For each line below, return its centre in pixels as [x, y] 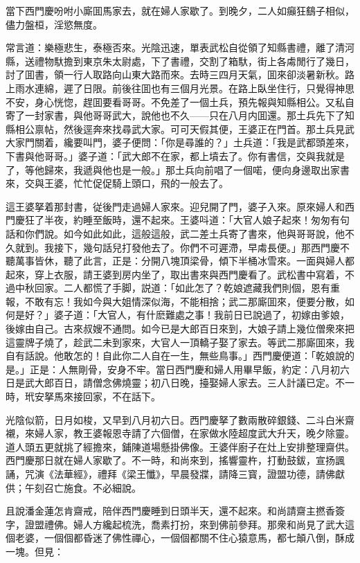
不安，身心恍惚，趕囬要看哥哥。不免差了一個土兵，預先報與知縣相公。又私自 [180, 101]
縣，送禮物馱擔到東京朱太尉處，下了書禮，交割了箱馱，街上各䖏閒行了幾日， [180, 61]
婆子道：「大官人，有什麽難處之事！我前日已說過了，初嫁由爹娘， [201, 315]
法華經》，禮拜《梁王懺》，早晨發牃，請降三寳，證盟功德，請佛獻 [199, 474]
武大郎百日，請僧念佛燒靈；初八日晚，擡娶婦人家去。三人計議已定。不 [184, 383]
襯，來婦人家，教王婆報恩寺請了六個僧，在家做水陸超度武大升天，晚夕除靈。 [180, 433]
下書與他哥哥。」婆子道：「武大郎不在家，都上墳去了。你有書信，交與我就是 [175, 155]
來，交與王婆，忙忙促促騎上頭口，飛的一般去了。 [117, 183]
